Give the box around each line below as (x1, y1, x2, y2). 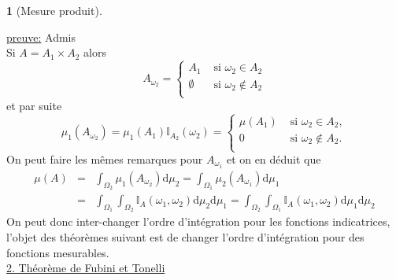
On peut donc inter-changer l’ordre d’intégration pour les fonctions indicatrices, (6, 213, 390, 230)
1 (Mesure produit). (6, 2, 102, 18)
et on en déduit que (227, 151, 321, 168)
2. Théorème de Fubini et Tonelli (6, 260, 165, 276)
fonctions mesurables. (6, 244, 109, 260)
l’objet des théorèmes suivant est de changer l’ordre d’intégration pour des (6, 228, 365, 245)
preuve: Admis (6, 28, 76, 45)
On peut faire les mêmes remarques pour (6, 151, 203, 168)
